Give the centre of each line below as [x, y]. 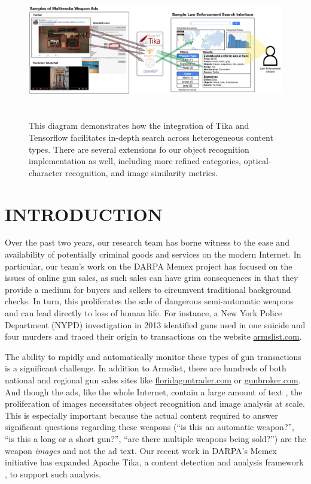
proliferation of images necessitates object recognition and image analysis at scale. [155, 403]
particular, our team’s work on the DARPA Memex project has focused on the [149, 266]
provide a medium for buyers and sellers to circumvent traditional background [148, 289]
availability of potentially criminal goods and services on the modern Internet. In [153, 254]
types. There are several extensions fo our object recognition [139, 149]
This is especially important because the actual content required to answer [141, 415]
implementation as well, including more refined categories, [135, 161]
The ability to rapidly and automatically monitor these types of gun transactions [153, 356]
